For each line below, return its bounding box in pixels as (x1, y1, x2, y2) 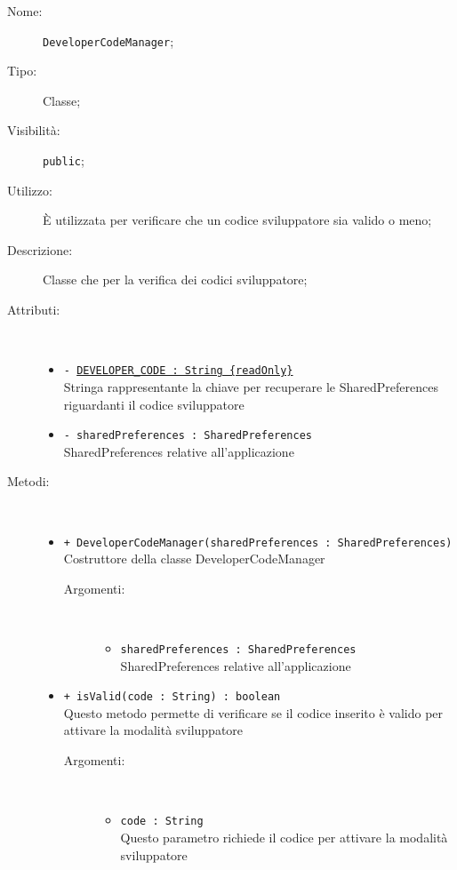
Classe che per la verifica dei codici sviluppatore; (43, 270, 308, 289)
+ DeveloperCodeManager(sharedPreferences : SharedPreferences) (63, 536, 453, 549)
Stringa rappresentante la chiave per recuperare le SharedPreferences (63, 377, 438, 395)
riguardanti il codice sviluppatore (63, 395, 245, 413)
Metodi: (7, 472, 50, 491)
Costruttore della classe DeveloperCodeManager (63, 549, 325, 568)
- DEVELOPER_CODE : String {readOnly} (63, 364, 293, 378)
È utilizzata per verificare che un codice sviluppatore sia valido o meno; (43, 211, 432, 229)
